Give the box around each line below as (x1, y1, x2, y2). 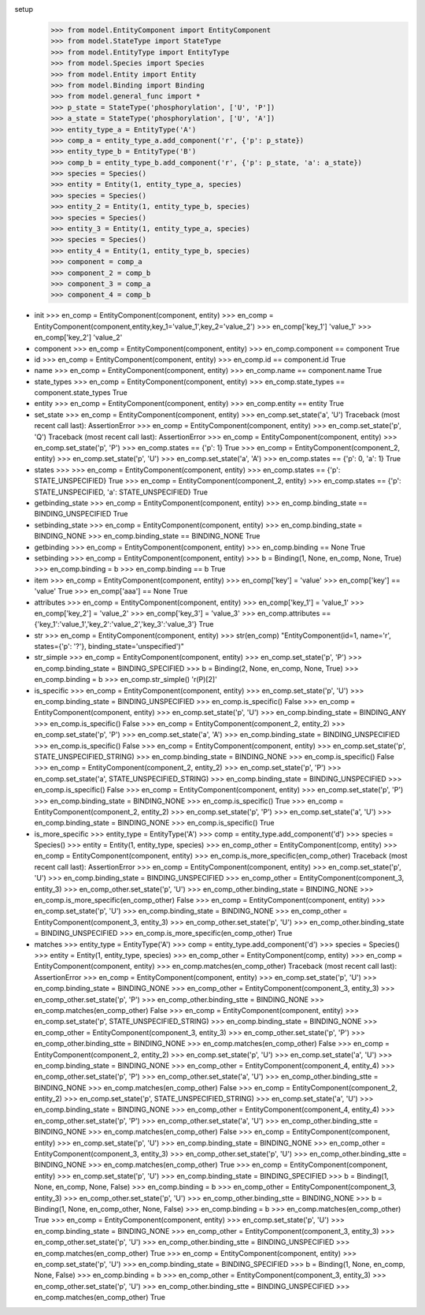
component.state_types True (34, 388, 128, 397)
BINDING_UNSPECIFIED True (34, 509, 128, 519)
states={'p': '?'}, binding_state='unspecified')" (34, 642, 184, 651)
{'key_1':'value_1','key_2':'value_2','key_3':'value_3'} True (34, 620, 214, 629)
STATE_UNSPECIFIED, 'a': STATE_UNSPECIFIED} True (34, 487, 209, 497)
